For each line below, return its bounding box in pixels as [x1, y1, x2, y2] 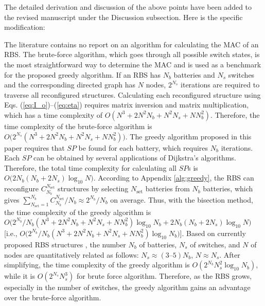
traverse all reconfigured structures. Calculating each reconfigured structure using [4, 89, 261, 100]
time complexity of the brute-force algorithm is [4, 120, 152, 131]
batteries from [145, 183, 190, 194]
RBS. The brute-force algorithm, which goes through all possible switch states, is [4, 49, 260, 60]
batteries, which [203, 183, 253, 194]
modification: [4, 22, 45, 32]
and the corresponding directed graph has [4, 79, 136, 90]
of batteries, [139, 239, 177, 249]
